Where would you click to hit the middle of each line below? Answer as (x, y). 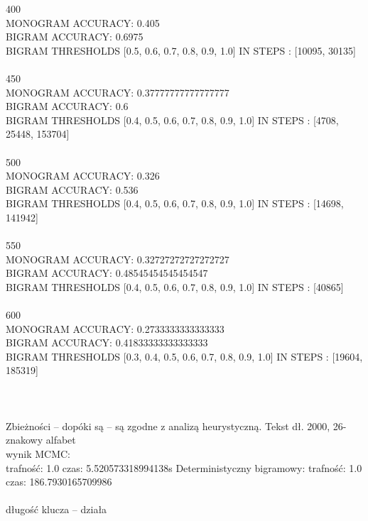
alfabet (61, 440)
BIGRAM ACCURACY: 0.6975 (75, 37)
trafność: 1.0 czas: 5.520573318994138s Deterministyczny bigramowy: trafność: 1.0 (184, 467)
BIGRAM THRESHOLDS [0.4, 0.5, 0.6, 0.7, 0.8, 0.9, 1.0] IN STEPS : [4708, (172, 120)
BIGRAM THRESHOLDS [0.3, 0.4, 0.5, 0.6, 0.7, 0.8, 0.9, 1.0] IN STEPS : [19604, (184, 356)
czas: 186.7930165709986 (59, 482)
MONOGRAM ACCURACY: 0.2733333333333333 (115, 328)
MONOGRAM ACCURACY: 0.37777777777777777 (118, 92)
